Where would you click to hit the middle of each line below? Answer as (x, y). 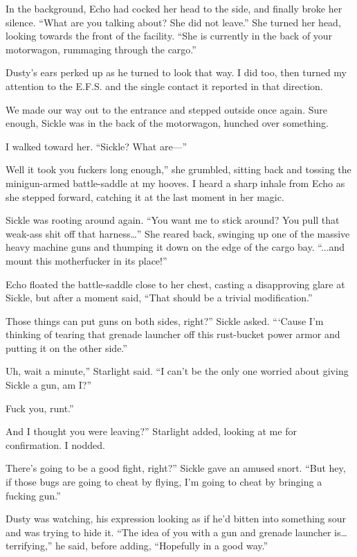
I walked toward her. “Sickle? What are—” (97, 146)
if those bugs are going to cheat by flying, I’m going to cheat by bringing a (164, 482)
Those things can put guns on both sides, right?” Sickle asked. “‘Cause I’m (165, 320)
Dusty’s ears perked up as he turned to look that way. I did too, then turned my (176, 72)
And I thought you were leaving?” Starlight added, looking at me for (151, 431)
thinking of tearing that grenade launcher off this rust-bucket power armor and (173, 334)
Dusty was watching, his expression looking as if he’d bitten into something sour (176, 519)
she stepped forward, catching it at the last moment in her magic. (145, 196)
